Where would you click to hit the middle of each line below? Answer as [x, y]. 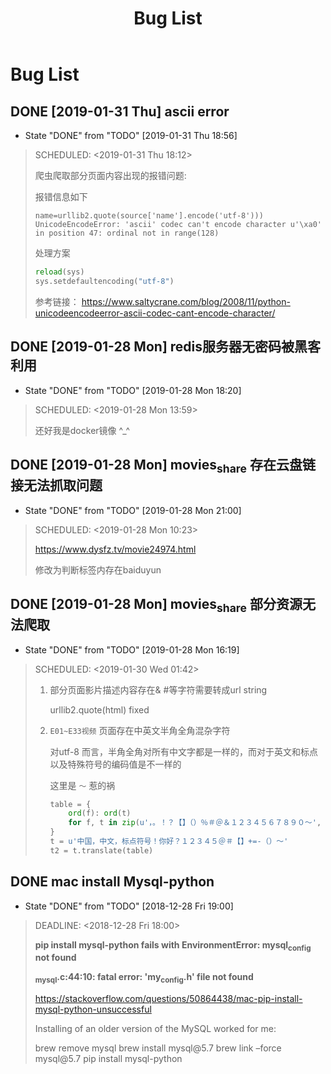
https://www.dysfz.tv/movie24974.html [115, 549]
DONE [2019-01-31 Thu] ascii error [120, 111]
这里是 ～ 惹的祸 [82, 785]
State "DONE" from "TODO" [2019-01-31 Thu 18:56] [131, 135]
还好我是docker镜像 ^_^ [82, 430]
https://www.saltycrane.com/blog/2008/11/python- [186, 301]
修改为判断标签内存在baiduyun [98, 569]
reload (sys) [59, 272]
